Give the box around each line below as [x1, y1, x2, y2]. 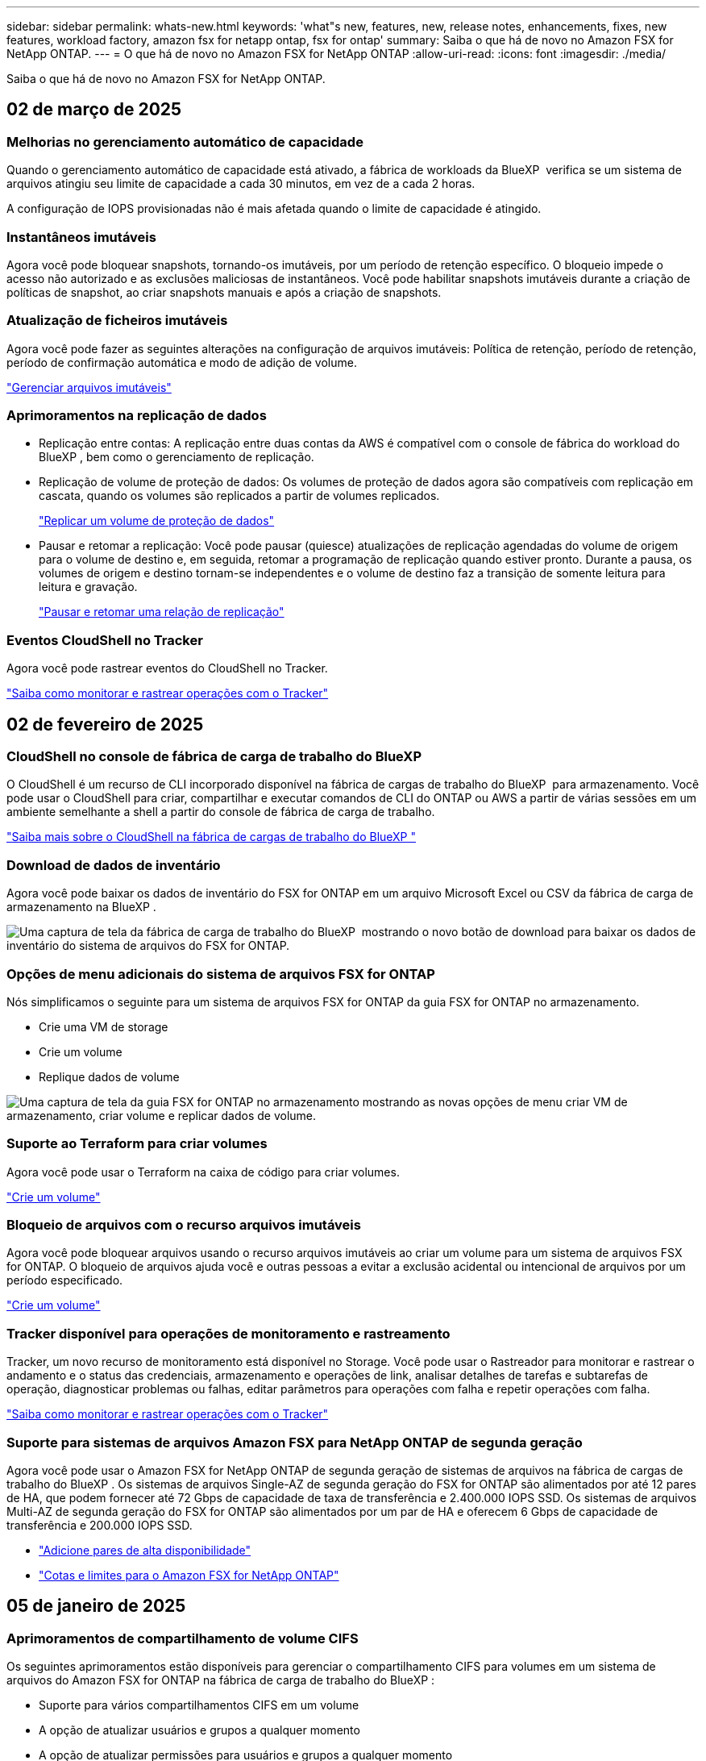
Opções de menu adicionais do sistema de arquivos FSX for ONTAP [6, 965, 435, 982]
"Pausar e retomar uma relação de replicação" [39, 605, 284, 619]
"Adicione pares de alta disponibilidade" [39, 1542, 251, 1557]
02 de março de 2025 [6, 99, 182, 120]
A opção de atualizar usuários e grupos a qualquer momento [39, 1723, 360, 1738]
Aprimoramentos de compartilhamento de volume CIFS [6, 1630, 359, 1647]
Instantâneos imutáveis [6, 228, 156, 245]
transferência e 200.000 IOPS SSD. [6, 1517, 193, 1532]
